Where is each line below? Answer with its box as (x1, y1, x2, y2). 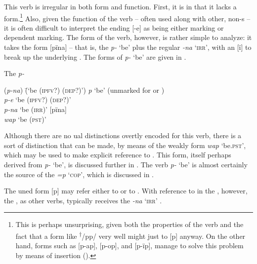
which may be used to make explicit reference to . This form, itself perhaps (4, 150, 231, 160)
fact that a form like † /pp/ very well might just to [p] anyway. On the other (15, 229, 246, 241)
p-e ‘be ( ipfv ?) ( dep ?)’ (4, 94, 71, 105)
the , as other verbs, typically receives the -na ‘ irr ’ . (4, 195, 162, 205)
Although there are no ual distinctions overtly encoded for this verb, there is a (4, 130, 242, 141)
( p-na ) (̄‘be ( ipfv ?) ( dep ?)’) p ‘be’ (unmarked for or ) (4, 84, 165, 95)
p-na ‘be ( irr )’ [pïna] (4, 104, 67, 114)
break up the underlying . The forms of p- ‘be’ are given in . (4, 51, 186, 62)
